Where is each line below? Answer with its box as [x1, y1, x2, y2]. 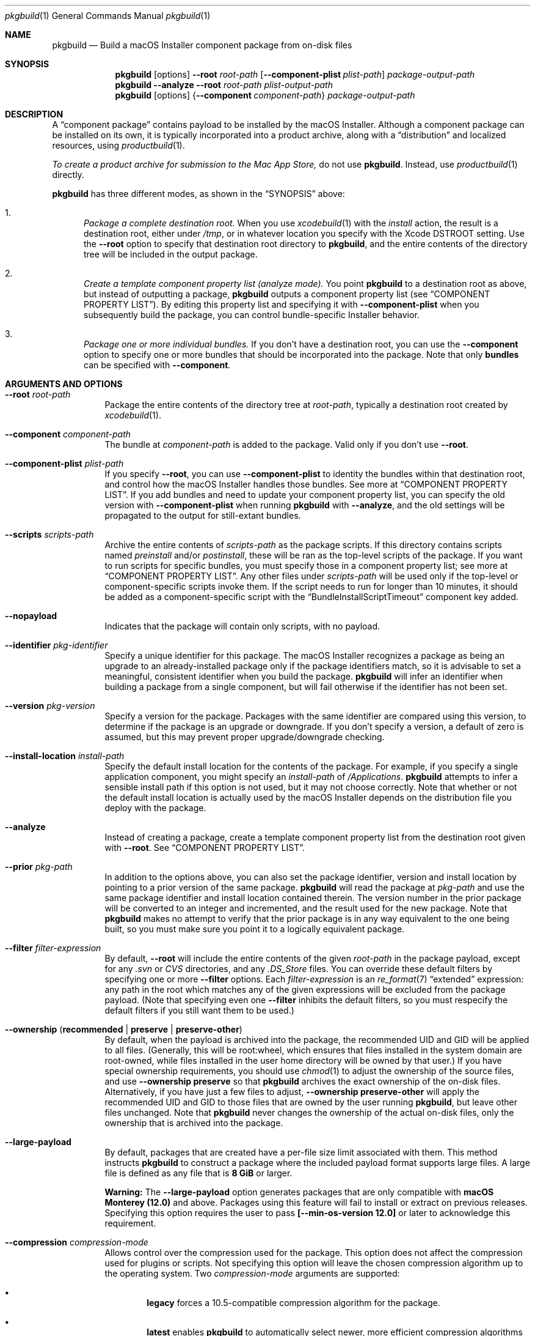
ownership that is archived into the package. [104, 1118, 283, 1128]
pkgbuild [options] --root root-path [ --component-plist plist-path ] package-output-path [115, 69, 475, 80]
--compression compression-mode [5, 1237, 148, 1247]
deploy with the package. [104, 803, 206, 813]
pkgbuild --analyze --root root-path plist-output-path [115, 80, 333, 90]
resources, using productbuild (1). [52, 140, 185, 150]
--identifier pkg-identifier [5, 640, 108, 650]
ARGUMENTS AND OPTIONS [5, 379, 123, 389]
